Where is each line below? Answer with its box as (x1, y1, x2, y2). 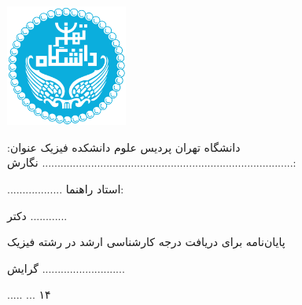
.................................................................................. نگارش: (7, 154, 296, 171)
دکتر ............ (7, 207, 68, 223)
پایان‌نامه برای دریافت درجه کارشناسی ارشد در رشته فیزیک (7, 233, 285, 250)
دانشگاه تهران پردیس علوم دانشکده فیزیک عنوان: (7, 138, 241, 155)
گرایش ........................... (7, 259, 125, 276)
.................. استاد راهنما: (7, 180, 124, 197)
